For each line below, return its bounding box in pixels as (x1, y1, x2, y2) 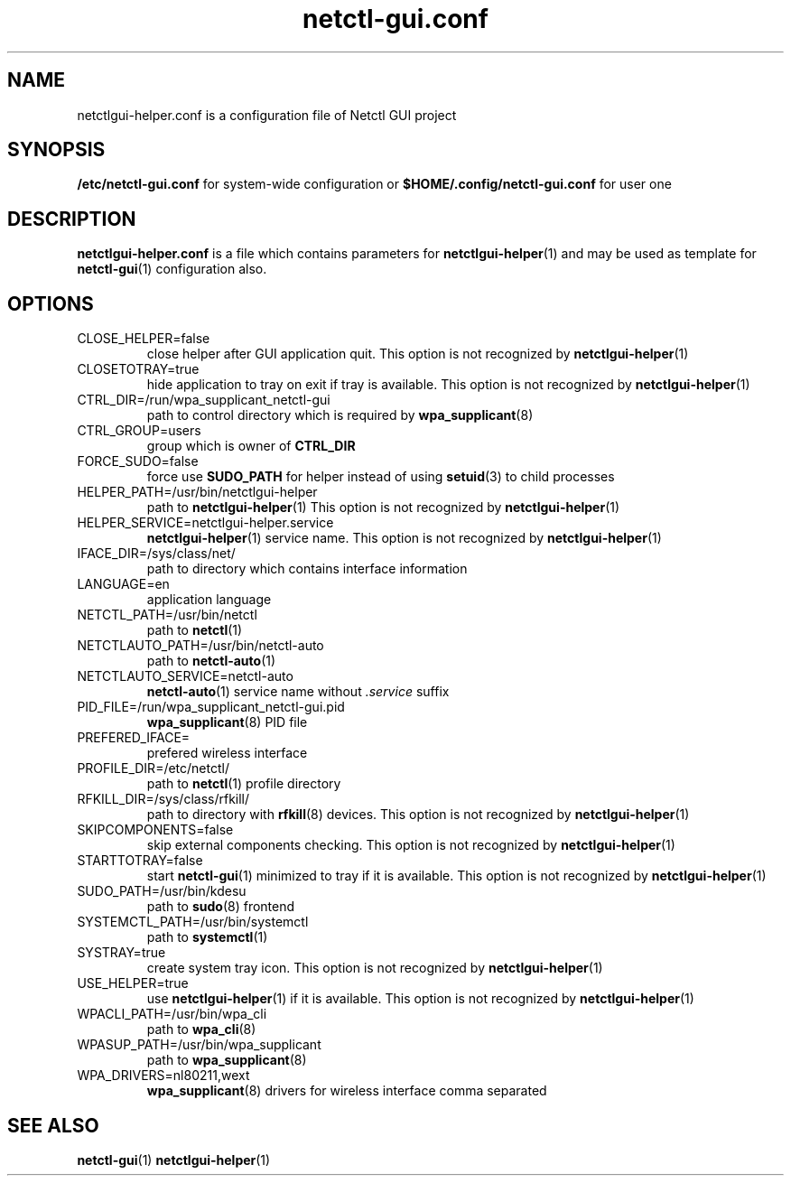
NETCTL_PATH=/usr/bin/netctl (77, 607, 257, 623)
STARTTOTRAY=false (77, 852, 203, 869)
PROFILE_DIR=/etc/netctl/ (77, 760, 229, 777)
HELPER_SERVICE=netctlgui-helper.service (77, 515, 334, 531)
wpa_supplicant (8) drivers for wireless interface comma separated (146, 1083, 547, 1099)
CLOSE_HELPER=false (77, 331, 210, 347)
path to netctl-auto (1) (146, 653, 276, 669)
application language (146, 591, 272, 608)
